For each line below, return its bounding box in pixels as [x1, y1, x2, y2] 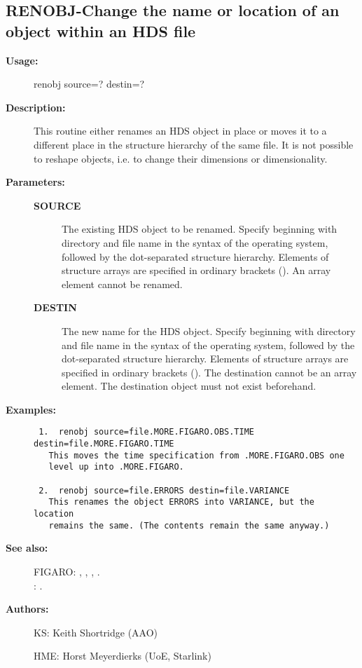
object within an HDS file [6, 20, 196, 41]
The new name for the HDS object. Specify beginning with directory [62, 323, 356, 338]
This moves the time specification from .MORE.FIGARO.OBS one [48, 450, 344, 461]
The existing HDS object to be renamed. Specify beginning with [62, 221, 337, 236]
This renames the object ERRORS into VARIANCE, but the [48, 497, 314, 507]
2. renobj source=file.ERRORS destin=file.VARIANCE [39, 485, 290, 496]
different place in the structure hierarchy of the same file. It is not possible [34, 137, 354, 151]
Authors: [6, 601, 49, 616]
